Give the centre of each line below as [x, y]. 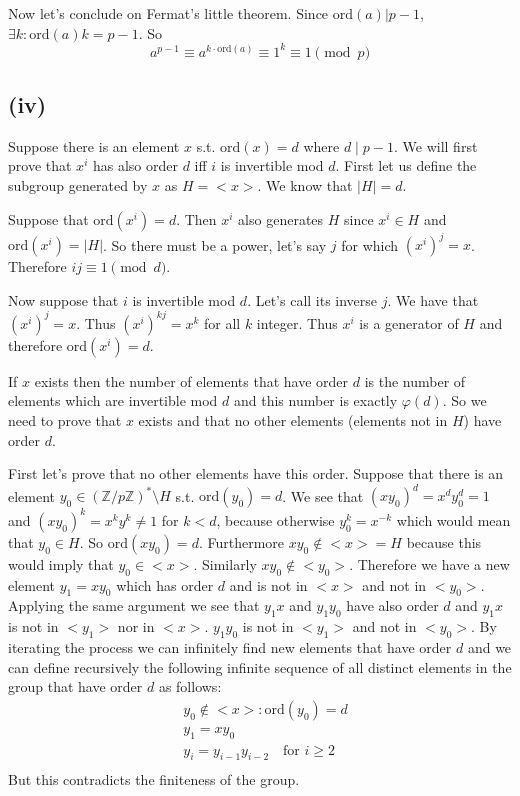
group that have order [75, 686]
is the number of [415, 380]
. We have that [433, 299]
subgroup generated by [78, 185]
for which [370, 244]
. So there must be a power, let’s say [215, 244]
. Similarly [225, 563]
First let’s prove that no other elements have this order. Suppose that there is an [256, 473]
